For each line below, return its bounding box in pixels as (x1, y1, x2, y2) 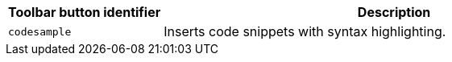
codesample (8, 25, 72, 38)
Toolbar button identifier (8, 4, 161, 20)
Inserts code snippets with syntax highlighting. (164, 23, 446, 39)
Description (357, 4, 431, 20)
